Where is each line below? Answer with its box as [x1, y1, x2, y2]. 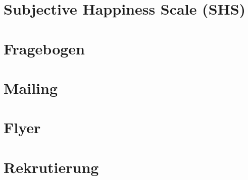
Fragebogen [4, 38, 85, 58]
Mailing [4, 77, 58, 98]
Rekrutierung [4, 156, 99, 177]
